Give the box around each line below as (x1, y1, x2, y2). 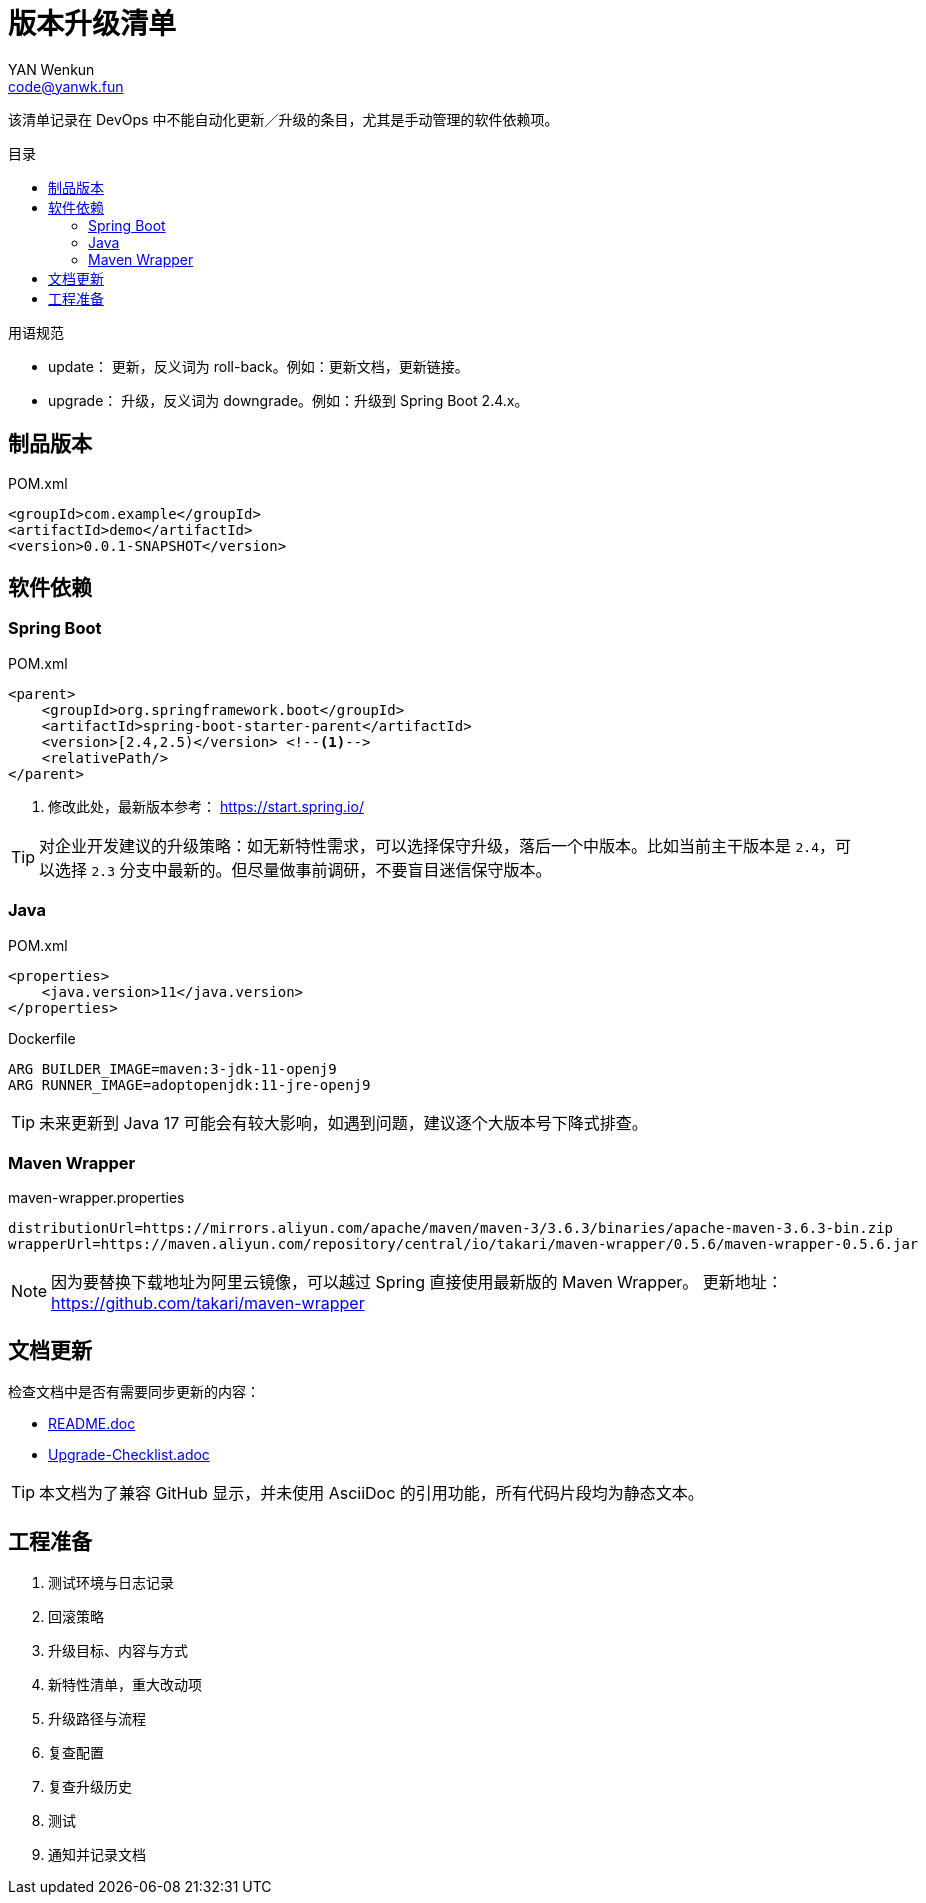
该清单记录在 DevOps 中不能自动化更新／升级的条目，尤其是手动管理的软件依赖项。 (8, 110, 559, 128)
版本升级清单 (8, 7, 177, 41)
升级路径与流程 (48, 1710, 146, 1727)
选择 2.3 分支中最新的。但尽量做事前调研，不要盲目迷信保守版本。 (55, 859, 552, 880)
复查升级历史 (48, 1778, 132, 1795)
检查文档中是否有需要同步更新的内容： (8, 1383, 260, 1401)
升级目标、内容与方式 (48, 1642, 188, 1659)
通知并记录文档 (48, 1846, 146, 1863)
